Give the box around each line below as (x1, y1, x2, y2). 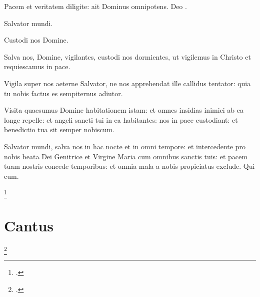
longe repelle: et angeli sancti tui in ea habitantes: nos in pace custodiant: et (4, 114, 238, 125)
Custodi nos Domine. (4, 35, 68, 45)
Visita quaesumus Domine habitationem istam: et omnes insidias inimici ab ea (4, 105, 244, 115)
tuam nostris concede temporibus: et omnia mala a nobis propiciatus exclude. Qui (4, 161, 255, 171)
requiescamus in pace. (4, 61, 70, 72)
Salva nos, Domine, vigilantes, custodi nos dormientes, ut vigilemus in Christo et (4, 51, 251, 62)
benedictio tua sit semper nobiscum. (4, 124, 115, 135)
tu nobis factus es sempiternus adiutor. (4, 88, 123, 98)
